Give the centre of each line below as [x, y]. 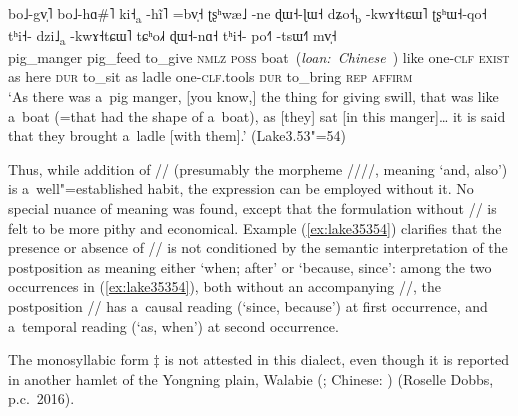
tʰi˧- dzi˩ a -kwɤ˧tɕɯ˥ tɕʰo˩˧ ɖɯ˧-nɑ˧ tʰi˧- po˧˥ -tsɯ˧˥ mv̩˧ [172, 36]
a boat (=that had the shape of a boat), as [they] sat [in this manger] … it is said [257, 115]
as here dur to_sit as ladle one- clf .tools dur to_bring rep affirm [210, 76]
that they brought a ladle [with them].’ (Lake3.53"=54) [177, 135]
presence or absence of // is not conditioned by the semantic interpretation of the [258, 247]
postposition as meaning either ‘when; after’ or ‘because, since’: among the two [250, 266]
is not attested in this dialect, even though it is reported [337, 359]
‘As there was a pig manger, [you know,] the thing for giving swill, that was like [253, 96]
